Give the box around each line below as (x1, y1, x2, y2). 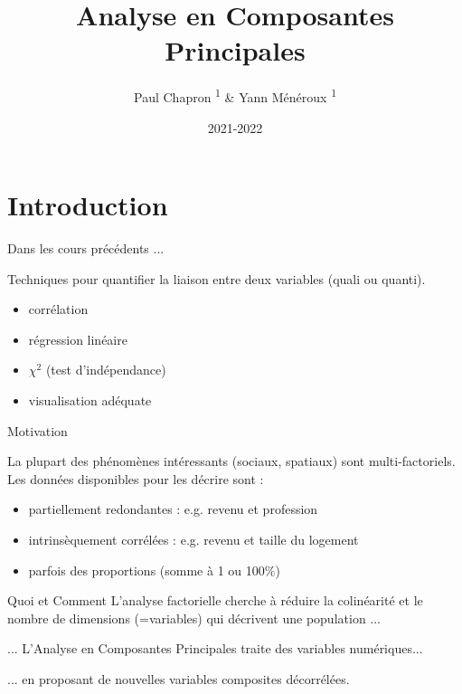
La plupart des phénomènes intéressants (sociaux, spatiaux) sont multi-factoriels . (7, 452, 456, 471)
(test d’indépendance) (45, 360, 166, 379)
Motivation (7, 421, 68, 440)
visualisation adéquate (28, 391, 152, 410)
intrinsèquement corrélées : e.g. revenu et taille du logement (28, 530, 359, 549)
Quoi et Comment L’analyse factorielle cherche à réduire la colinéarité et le (7, 591, 423, 610)
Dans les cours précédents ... (7, 239, 165, 258)
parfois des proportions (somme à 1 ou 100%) (28, 560, 280, 579)
